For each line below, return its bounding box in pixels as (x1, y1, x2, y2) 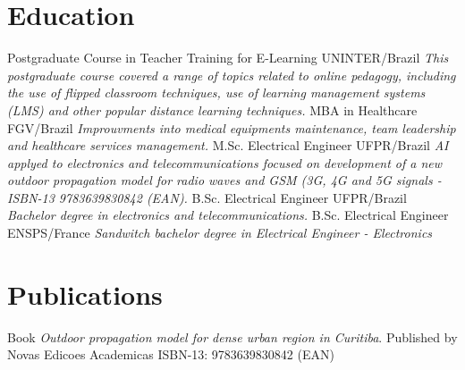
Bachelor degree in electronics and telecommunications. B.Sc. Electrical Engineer (7, 206, 449, 224)
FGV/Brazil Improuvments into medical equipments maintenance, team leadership (7, 118, 456, 137)
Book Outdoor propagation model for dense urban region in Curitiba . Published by (7, 327, 458, 346)
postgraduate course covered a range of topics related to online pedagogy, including (7, 65, 456, 84)
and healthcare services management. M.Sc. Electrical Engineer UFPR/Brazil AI (7, 136, 449, 155)
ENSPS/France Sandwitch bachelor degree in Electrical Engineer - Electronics (7, 223, 433, 242)
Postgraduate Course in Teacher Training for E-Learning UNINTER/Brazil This (7, 48, 449, 67)
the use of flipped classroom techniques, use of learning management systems (7, 83, 426, 102)
